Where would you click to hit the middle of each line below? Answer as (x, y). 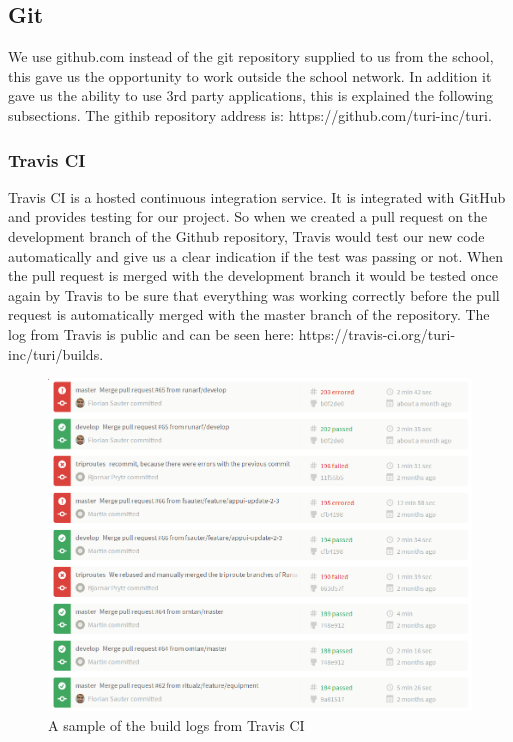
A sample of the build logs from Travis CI (176, 724)
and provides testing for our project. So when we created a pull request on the (248, 216)
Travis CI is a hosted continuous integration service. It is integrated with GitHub (257, 196)
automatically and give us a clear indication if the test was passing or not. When (256, 255)
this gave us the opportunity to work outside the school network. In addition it (250, 75)
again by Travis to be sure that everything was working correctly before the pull (254, 294)
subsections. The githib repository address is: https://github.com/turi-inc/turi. (250, 114)
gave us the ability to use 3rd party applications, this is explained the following (251, 95)
